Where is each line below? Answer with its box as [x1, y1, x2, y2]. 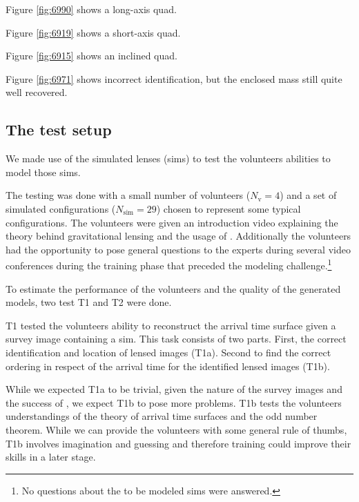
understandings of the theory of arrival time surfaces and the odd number [6, 409, 318, 423]
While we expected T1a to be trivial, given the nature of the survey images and [6, 382, 342, 396]
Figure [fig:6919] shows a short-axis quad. [6, 25, 181, 39]
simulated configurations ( [6, 201, 116, 215]
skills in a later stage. [6, 450, 96, 464]
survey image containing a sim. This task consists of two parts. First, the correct [6, 331, 347, 346]
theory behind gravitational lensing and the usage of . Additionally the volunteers [6, 229, 351, 243]
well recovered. [6, 85, 68, 99]
